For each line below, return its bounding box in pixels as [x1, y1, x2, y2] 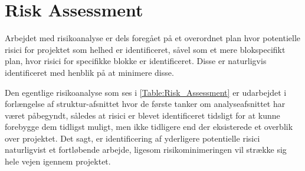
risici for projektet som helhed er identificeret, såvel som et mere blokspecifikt [5, 43, 286, 55]
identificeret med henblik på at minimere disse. [5, 66, 174, 78]
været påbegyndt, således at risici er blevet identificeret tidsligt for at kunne [5, 109, 280, 121]
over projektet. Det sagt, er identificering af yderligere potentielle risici [5, 132, 260, 144]
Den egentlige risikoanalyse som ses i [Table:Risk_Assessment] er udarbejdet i [5, 86, 287, 98]
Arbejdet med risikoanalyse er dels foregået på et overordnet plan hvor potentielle [5, 32, 301, 44]
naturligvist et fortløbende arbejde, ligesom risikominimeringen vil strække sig [5, 143, 287, 156]
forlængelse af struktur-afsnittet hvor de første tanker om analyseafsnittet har [5, 98, 286, 110]
